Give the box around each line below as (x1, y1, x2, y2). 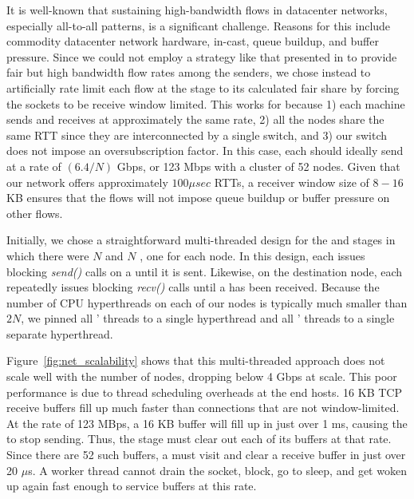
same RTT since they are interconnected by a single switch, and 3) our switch (6, 126, 388, 143)
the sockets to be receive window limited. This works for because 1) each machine (6, 95, 405, 112)
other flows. (6, 204, 63, 221)
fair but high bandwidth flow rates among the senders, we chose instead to (6, 64, 371, 81)
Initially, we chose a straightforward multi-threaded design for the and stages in (6, 232, 396, 248)
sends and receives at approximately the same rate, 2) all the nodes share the (6, 111, 384, 128)
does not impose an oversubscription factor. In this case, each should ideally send (6, 142, 404, 159)
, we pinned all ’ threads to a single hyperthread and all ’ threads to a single (21, 310, 395, 327)
